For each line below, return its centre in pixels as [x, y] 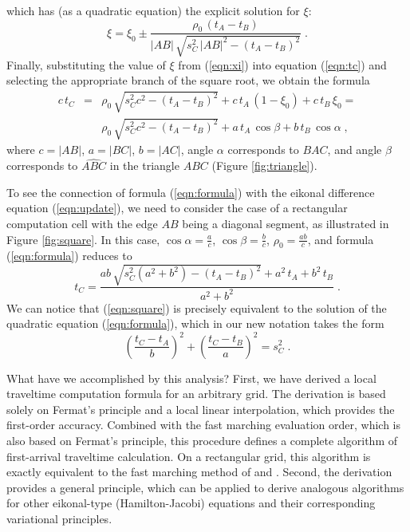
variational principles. [59, 518]
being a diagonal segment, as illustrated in [286, 223]
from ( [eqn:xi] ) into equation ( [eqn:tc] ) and [282, 64]
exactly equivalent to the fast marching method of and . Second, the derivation [199, 472]
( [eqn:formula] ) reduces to [69, 256]
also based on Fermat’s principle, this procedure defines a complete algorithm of [202, 440]
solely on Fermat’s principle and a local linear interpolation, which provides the [201, 409]
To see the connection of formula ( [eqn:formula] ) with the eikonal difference [191, 192]
